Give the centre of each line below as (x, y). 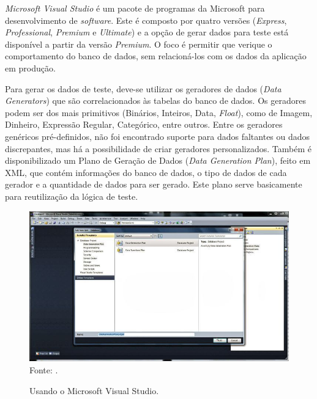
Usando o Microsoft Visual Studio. (94, 390)
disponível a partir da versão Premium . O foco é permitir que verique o (139, 44)
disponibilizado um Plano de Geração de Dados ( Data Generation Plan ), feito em (158, 160)
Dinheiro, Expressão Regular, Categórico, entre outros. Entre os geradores (144, 124)
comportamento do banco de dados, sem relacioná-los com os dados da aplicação (156, 56)
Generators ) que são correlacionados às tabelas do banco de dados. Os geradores (155, 101)
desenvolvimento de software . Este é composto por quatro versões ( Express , (146, 20)
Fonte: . (44, 370)
